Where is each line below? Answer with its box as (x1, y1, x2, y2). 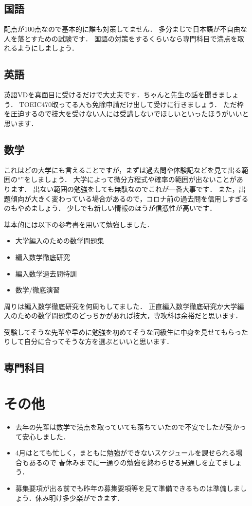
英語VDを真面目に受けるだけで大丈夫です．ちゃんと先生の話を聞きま (4, 90, 225, 100)
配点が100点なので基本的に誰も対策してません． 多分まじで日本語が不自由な (4, 24, 248, 34)
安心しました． (22, 431, 70, 441)
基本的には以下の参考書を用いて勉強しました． (4, 219, 154, 229)
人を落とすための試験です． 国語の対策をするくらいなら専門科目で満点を (4, 33, 237, 43)
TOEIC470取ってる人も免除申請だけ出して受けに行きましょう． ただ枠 (19, 99, 244, 109)
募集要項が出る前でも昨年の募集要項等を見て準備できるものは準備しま (15, 483, 240, 493)
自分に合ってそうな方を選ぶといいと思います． (24, 336, 173, 346)
